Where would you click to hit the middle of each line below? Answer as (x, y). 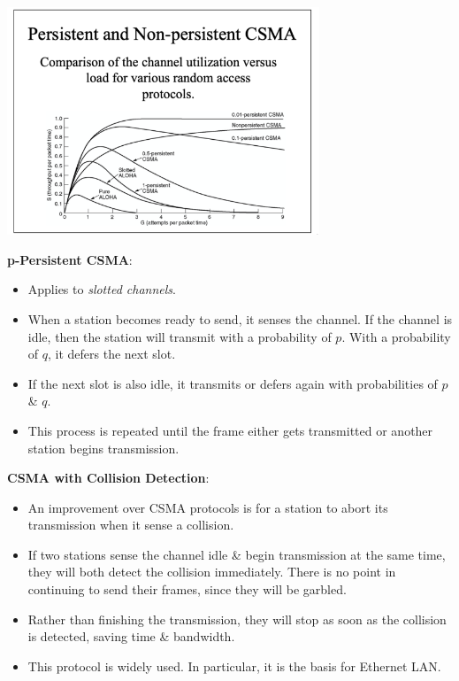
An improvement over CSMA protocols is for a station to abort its (208, 507)
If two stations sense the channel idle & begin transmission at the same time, (237, 554)
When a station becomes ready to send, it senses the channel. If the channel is (240, 318)
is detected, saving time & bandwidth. (131, 636)
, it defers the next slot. (112, 354)
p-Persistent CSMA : (70, 259)
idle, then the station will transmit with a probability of (180, 336)
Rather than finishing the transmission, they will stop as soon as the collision (237, 619)
